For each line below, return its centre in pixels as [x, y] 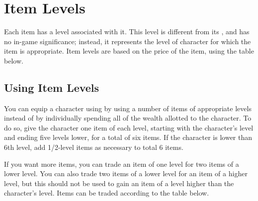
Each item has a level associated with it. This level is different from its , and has [127, 32]
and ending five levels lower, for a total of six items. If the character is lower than [128, 137]
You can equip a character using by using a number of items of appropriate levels [128, 108]
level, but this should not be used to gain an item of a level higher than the [119, 183]
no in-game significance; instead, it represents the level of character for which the [128, 41]
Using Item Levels [52, 87]
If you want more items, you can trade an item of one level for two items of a [122, 164]
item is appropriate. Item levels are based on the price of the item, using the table [129, 51]
